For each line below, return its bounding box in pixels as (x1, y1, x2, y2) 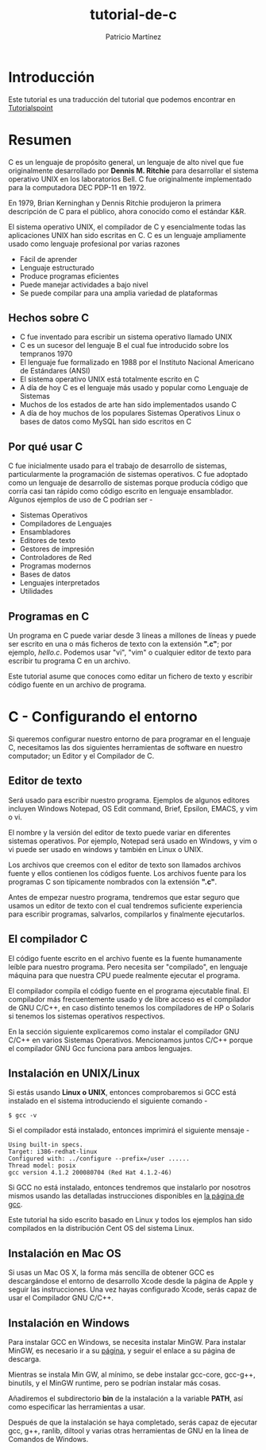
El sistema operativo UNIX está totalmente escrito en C (19, 374, 200, 384)
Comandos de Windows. (8, 1435, 89, 1444)
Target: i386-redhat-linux (8, 1148, 98, 1156)
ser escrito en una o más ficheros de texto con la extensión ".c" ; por (8, 639, 233, 649)
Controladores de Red (19, 553, 92, 562)
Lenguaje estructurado (19, 263, 94, 272)
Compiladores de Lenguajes (19, 519, 113, 529)
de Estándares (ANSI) (19, 366, 91, 376)
